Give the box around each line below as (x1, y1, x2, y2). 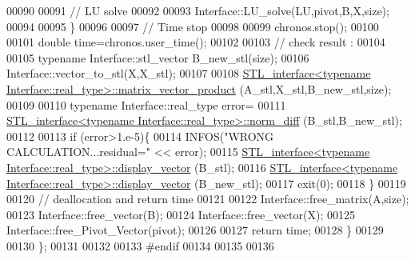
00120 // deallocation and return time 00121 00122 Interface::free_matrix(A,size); (6, 190, 409, 207)
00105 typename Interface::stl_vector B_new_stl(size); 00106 (6, 49, 309, 66)
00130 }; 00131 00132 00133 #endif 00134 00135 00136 (6, 237, 274, 254)
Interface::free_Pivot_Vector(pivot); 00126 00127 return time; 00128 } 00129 (6, 222, 384, 238)
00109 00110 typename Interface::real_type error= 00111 (6, 96, 286, 113)
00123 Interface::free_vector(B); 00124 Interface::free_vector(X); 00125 (6, 206, 355, 222)
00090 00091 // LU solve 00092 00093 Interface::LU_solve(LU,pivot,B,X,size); (6, 2, 389, 18)
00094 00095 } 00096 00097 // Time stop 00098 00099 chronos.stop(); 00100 (6, 18, 379, 34)
